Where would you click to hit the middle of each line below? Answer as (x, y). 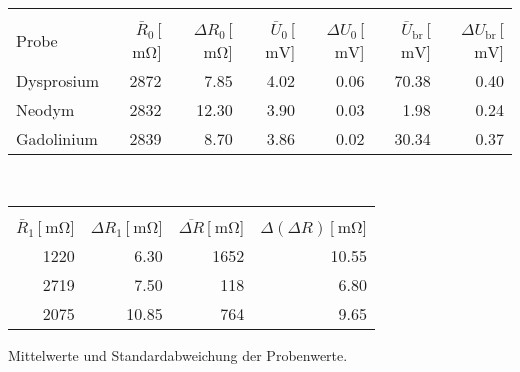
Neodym (45, 109)
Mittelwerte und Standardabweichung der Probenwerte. (178, 355)
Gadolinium (57, 138)
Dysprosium (58, 80)
